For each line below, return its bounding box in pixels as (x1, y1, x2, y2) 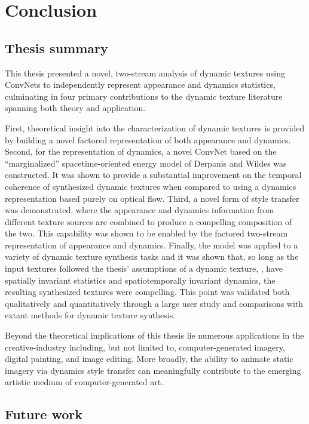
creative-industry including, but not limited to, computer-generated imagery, (5, 340, 285, 353)
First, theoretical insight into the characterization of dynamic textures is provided (5, 121, 305, 134)
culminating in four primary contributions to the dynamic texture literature (5, 90, 283, 102)
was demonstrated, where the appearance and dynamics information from (5, 204, 274, 216)
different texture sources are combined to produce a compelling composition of (5, 215, 292, 228)
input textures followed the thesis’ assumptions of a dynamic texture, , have (5, 262, 283, 275)
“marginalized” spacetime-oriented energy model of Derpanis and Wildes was (5, 156, 287, 169)
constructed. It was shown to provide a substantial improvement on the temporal (5, 168, 302, 181)
